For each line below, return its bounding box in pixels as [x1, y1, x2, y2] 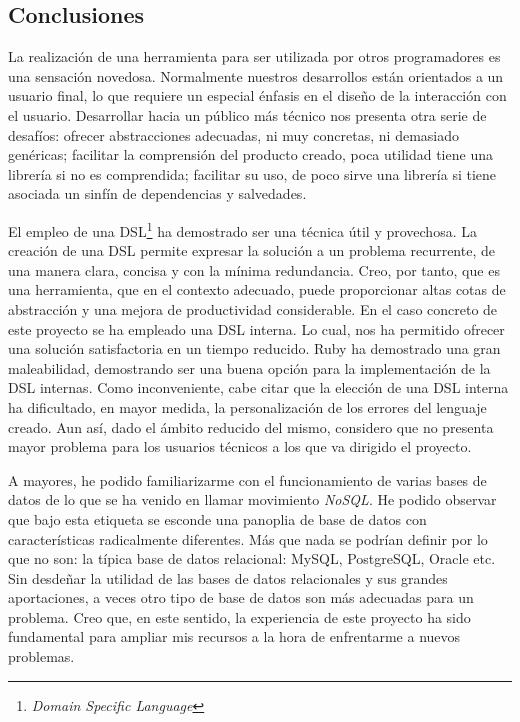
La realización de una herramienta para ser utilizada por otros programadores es [8, 46, 501, 67]
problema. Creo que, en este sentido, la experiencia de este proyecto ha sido [8, 606, 471, 627]
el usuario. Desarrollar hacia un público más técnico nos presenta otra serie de [8, 104, 487, 125]
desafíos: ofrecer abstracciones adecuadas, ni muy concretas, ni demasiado [8, 124, 459, 145]
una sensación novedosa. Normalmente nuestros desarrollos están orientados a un [8, 65, 504, 86]
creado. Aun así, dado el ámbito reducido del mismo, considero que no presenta [8, 416, 494, 437]
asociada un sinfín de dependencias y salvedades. [8, 183, 307, 204]
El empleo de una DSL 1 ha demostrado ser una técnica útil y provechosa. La [8, 217, 477, 241]
